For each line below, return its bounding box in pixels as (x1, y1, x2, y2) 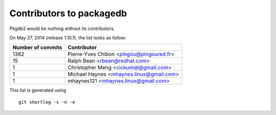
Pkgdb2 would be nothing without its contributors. (9, 25, 115, 32)
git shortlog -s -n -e (18, 99, 76, 105)
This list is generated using (9, 87, 66, 94)
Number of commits (12, 44, 62, 51)
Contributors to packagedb (9, 8, 127, 19)
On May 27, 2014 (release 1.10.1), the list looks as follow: (9, 35, 126, 41)
